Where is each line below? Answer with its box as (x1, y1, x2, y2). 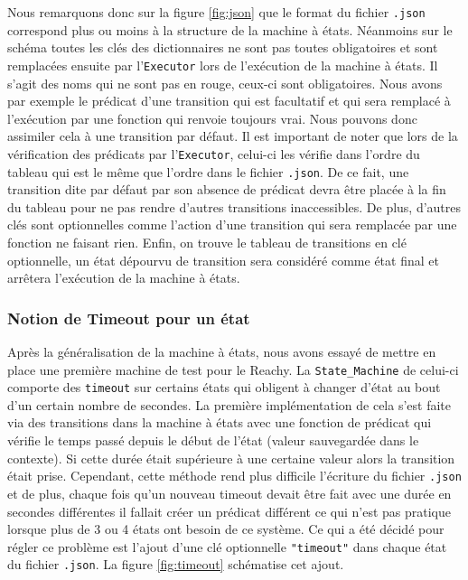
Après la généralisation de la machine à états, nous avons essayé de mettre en (7, 341, 436, 360)
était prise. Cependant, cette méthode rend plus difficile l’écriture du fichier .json (7, 466, 462, 485)
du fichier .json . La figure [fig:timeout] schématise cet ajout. (7, 555, 344, 574)
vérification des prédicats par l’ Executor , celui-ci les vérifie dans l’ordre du (7, 144, 420, 163)
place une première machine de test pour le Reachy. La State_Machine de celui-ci (7, 360, 459, 379)
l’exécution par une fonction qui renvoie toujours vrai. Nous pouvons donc (7, 108, 417, 127)
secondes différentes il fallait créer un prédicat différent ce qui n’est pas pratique (7, 501, 451, 520)
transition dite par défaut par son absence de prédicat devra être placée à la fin (7, 180, 446, 199)
